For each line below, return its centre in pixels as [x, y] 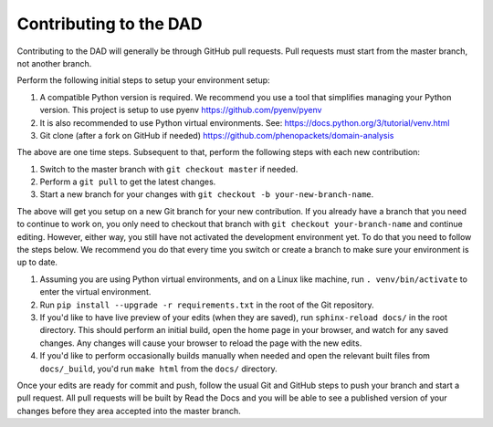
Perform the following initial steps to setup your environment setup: [143, 80]
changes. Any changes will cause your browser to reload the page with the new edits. [201, 343]
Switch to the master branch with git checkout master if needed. [169, 169]
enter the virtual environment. [95, 292]
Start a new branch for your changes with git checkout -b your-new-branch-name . [207, 194]
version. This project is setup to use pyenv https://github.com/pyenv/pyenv [181, 110]
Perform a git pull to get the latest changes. [128, 182]
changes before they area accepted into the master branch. [129, 411]
